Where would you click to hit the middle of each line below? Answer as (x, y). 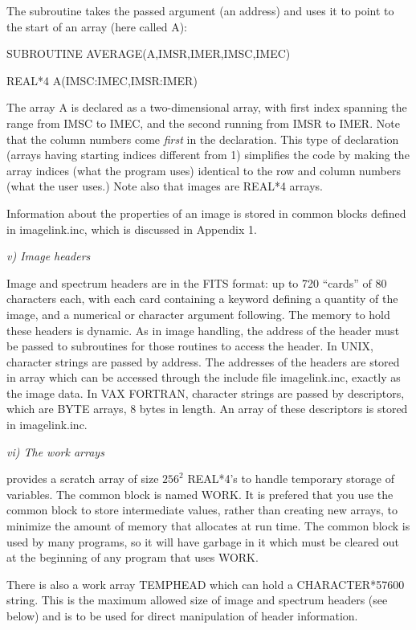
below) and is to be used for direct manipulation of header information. (182, 616)
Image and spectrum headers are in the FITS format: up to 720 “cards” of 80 (197, 282)
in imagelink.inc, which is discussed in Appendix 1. (132, 229)
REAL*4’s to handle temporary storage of (291, 479)
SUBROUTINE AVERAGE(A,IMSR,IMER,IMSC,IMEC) (149, 53)
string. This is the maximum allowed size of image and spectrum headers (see (197, 600)
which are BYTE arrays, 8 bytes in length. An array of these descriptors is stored (207, 409)
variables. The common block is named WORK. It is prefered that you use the (200, 494)
